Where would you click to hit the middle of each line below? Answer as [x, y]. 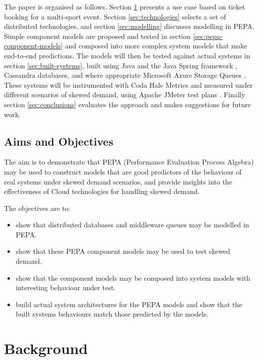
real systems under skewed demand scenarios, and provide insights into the [118, 181]
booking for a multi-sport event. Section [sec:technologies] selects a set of [115, 16]
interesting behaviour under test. [65, 287]
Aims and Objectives [59, 141]
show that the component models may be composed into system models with [133, 277]
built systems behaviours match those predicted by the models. [112, 314]
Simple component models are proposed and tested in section [97, 36]
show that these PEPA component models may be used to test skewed [123, 251]
